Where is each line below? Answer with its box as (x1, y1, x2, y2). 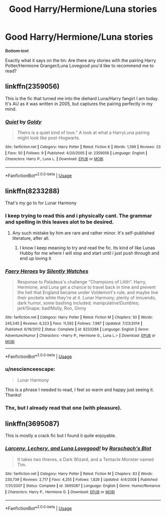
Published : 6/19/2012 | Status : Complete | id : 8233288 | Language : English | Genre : (5, 327, 150, 332)
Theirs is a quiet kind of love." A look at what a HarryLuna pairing (17, 130, 150, 136)
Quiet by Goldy (5, 118, 42, 125)
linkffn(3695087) (5, 419, 60, 428)
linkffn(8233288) (5, 187, 60, 195)
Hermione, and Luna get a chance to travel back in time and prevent (17, 284, 156, 290)
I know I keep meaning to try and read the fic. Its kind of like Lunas (19, 244, 156, 251)
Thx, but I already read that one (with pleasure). (5, 404, 122, 411)
